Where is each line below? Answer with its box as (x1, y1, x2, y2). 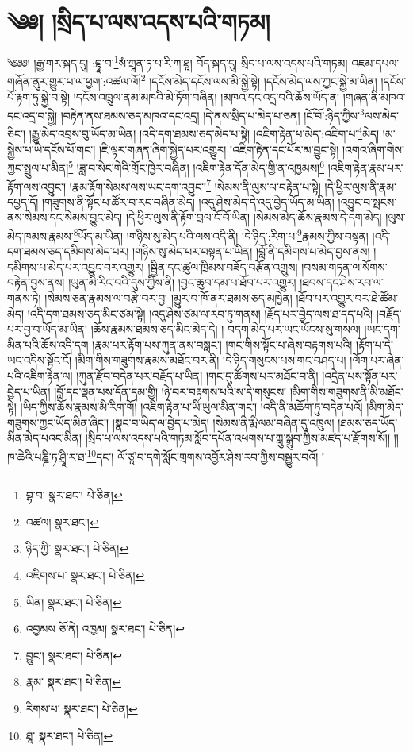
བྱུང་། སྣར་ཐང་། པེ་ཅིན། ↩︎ (25, 646, 122, 663)
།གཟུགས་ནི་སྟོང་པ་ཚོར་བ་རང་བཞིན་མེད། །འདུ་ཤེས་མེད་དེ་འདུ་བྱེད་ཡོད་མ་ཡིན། (42, 193, 335, 210)
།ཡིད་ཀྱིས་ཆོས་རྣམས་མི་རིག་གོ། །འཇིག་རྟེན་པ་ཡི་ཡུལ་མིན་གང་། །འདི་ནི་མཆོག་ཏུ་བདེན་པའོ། (20, 399, 363, 415)
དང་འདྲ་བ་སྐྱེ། (7, 106, 58, 123)
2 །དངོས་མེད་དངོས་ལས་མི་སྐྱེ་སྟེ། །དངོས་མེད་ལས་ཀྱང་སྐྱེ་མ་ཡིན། (140, 71, 377, 90)
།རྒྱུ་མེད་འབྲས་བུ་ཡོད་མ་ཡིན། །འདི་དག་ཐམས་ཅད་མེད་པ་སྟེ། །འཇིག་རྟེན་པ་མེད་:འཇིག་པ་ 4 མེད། (29, 123, 380, 142)
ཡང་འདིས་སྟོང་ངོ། (7, 352, 72, 368)
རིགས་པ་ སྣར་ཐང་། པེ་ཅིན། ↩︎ (25, 700, 138, 716)
